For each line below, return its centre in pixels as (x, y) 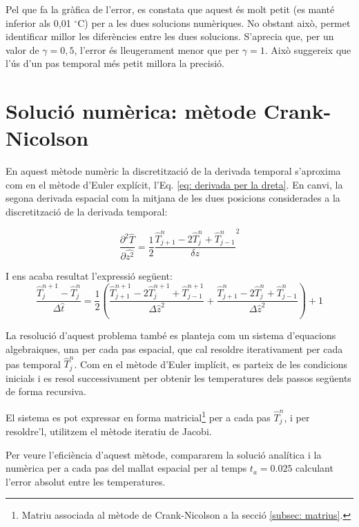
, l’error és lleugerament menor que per (157, 49)
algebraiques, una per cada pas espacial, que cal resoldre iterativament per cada (174, 348)
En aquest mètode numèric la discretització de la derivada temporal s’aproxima (173, 171)
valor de (22, 49)
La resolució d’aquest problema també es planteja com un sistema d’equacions (171, 335)
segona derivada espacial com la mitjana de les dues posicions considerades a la (173, 198)
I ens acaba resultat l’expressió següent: (89, 276)
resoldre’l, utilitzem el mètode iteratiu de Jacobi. (109, 431)
